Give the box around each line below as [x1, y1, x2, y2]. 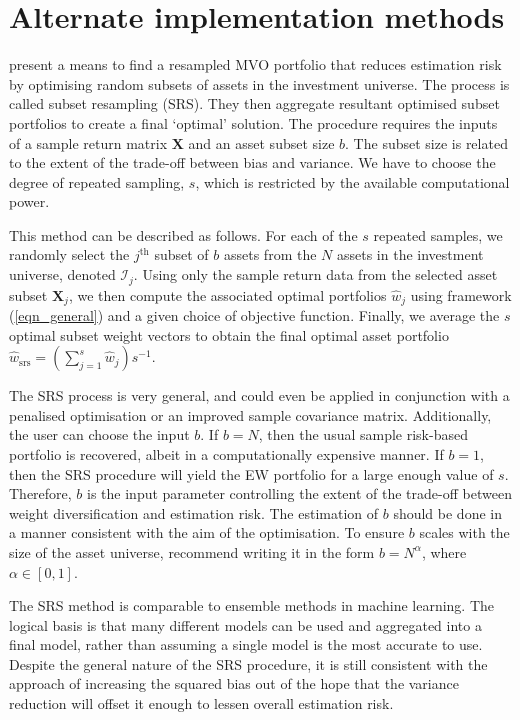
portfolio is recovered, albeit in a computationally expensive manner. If [9, 443, 444, 464]
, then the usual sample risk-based [258, 424, 468, 445]
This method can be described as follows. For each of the [9, 224, 358, 245]
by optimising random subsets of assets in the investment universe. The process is [9, 73, 510, 94]
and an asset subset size [188, 132, 335, 153]
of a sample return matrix [9, 132, 168, 153]
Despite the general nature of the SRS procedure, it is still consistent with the [9, 653, 488, 674]
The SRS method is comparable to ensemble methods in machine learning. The [9, 595, 495, 616]
